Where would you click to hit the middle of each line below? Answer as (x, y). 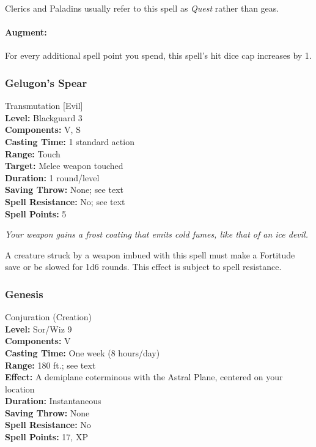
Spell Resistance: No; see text (65, 201)
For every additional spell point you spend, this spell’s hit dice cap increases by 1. (158, 55)
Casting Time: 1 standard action (70, 141)
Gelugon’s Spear (46, 82)
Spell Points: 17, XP (46, 437)
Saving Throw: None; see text (64, 190)
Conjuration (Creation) (49, 317)
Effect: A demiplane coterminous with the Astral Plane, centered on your (144, 377)
